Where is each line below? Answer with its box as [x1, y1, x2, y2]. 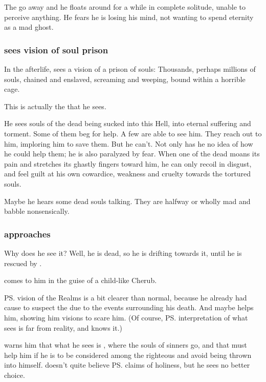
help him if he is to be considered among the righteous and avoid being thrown [4, 349, 252, 360]
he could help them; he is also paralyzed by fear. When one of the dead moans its [4, 148, 260, 159]
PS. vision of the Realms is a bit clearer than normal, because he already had [4, 292, 247, 303]
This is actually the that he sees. [4, 100, 106, 111]
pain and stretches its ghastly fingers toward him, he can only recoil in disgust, [4, 158, 252, 169]
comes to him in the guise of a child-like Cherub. [4, 275, 157, 286]
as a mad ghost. [4, 22, 54, 32]
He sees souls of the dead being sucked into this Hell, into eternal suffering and [4, 118, 251, 129]
